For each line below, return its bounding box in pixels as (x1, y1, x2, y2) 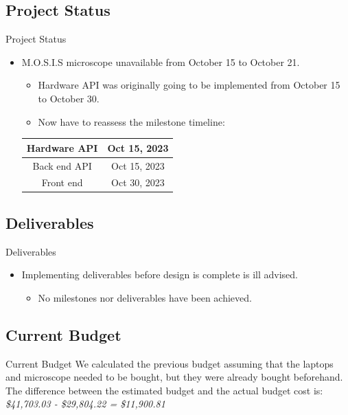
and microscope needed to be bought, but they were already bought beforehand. (5, 370, 343, 384)
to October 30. (38, 91, 100, 105)
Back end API (32, 158, 92, 172)
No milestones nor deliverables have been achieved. (38, 290, 252, 304)
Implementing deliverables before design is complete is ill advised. (21, 267, 298, 282)
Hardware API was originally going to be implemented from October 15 (38, 78, 340, 92)
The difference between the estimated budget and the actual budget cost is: (5, 383, 323, 397)
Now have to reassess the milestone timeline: (38, 114, 225, 128)
